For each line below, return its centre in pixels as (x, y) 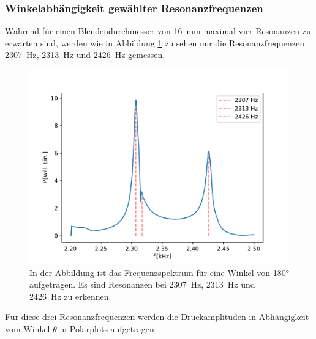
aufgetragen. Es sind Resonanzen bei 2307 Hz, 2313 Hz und (142, 284)
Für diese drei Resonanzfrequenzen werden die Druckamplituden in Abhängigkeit (157, 317)
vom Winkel (28, 328)
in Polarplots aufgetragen (107, 328)
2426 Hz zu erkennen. (70, 296)
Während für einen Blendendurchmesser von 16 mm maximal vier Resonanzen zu (158, 31)
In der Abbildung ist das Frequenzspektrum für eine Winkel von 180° (159, 272)
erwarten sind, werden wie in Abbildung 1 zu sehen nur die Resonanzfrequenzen (155, 42)
